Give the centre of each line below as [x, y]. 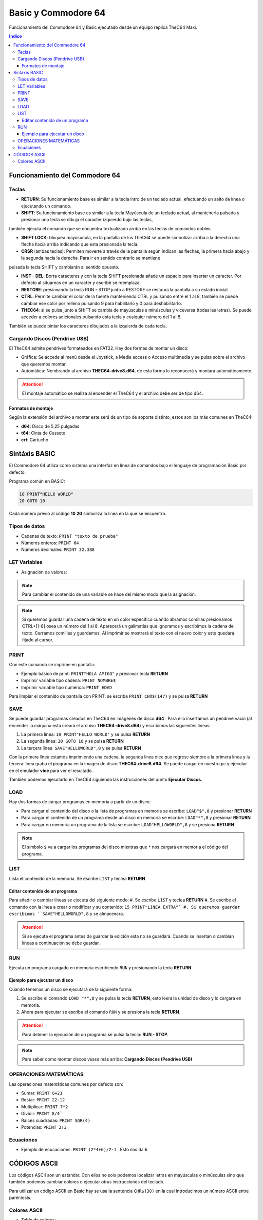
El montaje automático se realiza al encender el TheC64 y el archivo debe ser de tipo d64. [113, 393]
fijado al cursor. [38, 640]
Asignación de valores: [44, 572]
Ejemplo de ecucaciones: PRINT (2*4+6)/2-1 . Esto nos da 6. [85, 1150]
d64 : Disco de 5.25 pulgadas [50, 426]
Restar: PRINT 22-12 [43, 1100]
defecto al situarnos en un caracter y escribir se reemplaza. [81, 283]
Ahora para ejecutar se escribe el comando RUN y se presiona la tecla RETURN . [101, 1012]
